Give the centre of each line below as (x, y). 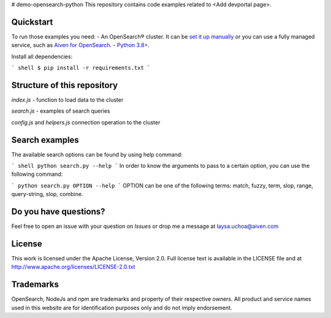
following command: (37, 174)
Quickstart (32, 22)
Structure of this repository (65, 85)
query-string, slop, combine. (47, 194)
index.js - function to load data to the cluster (67, 100)
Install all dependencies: (42, 56)
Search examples (45, 140)
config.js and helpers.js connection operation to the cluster (86, 122)
